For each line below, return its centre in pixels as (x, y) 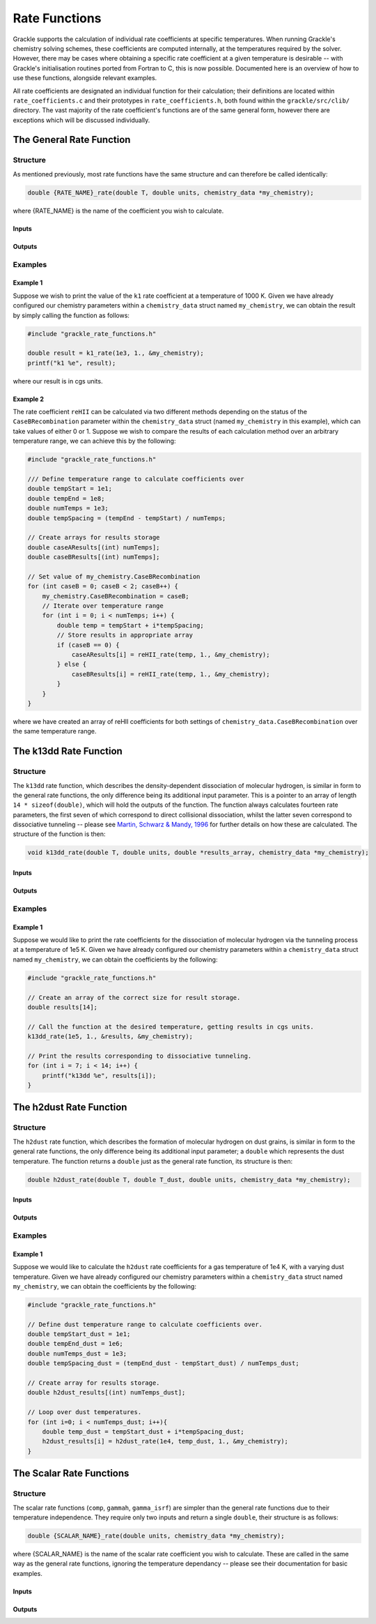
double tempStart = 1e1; (70, 489)
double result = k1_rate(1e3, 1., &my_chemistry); (116, 353)
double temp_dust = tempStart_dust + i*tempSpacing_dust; (143, 1432)
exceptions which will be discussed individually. (81, 120)
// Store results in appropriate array (125, 635)
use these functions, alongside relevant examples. (85, 78)
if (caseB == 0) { (88, 645)
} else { (72, 665)
